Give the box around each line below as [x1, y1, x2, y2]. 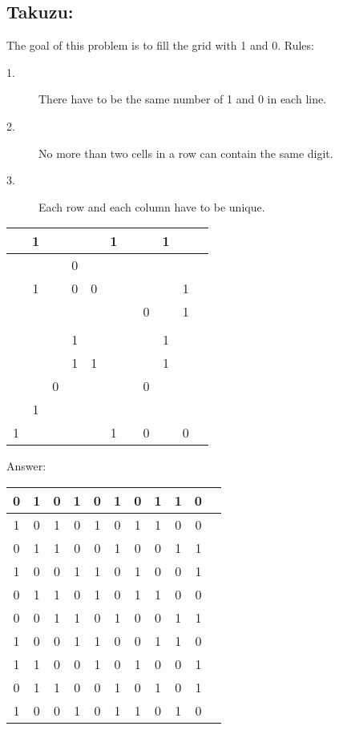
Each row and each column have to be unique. [38, 198, 265, 215]
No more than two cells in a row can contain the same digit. [38, 144, 333, 161]
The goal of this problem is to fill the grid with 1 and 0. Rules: [6, 37, 314, 54]
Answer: [6, 458, 46, 474]
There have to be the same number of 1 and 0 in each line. [38, 91, 327, 107]
